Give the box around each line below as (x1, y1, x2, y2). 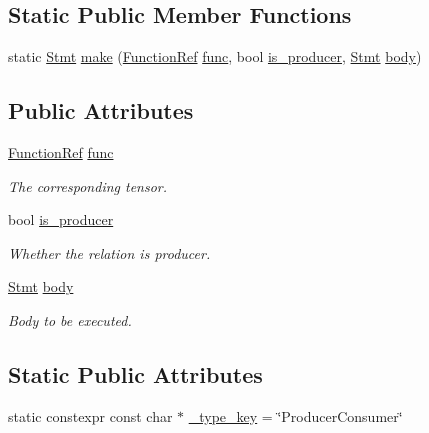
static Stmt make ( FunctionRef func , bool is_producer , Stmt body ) (8, 46, 422, 67)
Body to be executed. (8, 309, 132, 330)
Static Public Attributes (8, 358, 263, 389)
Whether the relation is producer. (8, 242, 211, 263)
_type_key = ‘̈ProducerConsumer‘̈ (188, 405, 403, 426)
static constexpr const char (8, 405, 173, 426)
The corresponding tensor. (8, 175, 168, 196)
